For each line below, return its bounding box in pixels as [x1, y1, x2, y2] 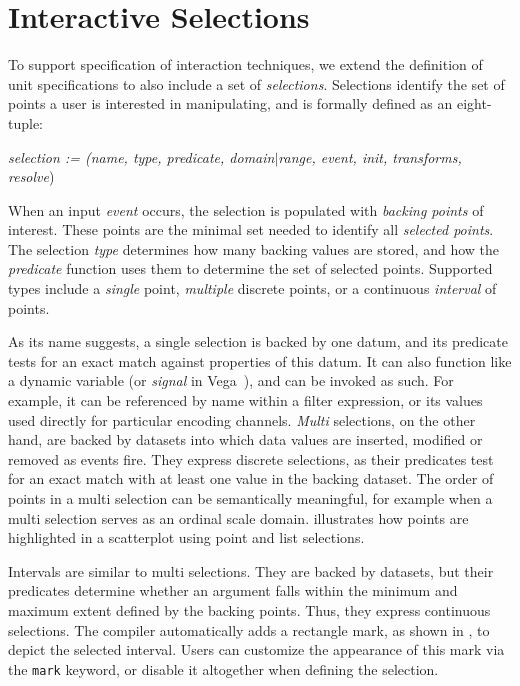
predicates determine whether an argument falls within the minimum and [8, 580, 458, 601]
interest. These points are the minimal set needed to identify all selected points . [8, 219, 494, 240]
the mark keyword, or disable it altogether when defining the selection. [8, 658, 439, 679]
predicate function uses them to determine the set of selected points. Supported [8, 258, 493, 279]
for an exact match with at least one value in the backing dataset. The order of [8, 468, 494, 489]
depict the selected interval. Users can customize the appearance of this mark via [8, 639, 505, 660]
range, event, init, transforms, [278, 146, 462, 167]
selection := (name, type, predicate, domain [8, 146, 275, 167]
